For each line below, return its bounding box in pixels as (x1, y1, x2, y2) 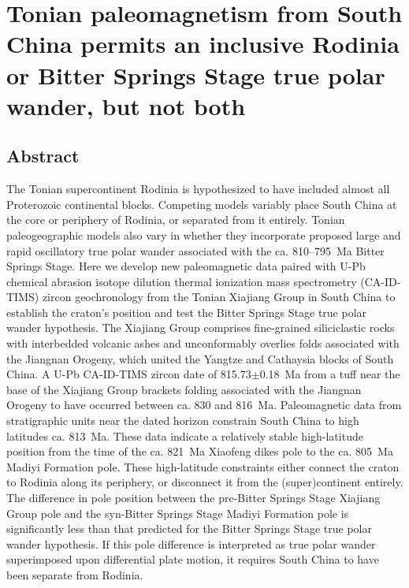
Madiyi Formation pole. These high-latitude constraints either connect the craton (6, 458, 400, 474)
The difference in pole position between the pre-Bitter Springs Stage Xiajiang (6, 489, 381, 506)
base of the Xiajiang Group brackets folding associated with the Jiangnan (6, 381, 362, 397)
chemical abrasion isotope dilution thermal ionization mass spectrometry (6, 273, 357, 289)
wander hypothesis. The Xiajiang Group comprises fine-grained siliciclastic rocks (6, 319, 395, 336)
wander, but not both (6, 89, 246, 121)
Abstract (6, 143, 80, 168)
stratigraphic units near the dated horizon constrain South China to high (6, 412, 359, 429)
